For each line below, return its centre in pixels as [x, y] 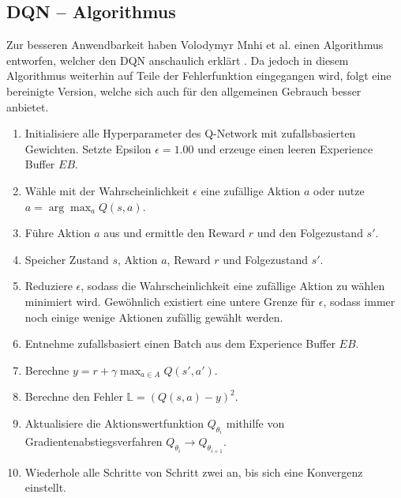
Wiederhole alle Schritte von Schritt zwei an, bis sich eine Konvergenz [194, 472]
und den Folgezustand [310, 233]
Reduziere [49, 286]
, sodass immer [359, 301]
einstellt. [45, 487]
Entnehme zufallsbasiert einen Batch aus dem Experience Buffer [180, 343]
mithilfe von [255, 423]
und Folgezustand [265, 259]
